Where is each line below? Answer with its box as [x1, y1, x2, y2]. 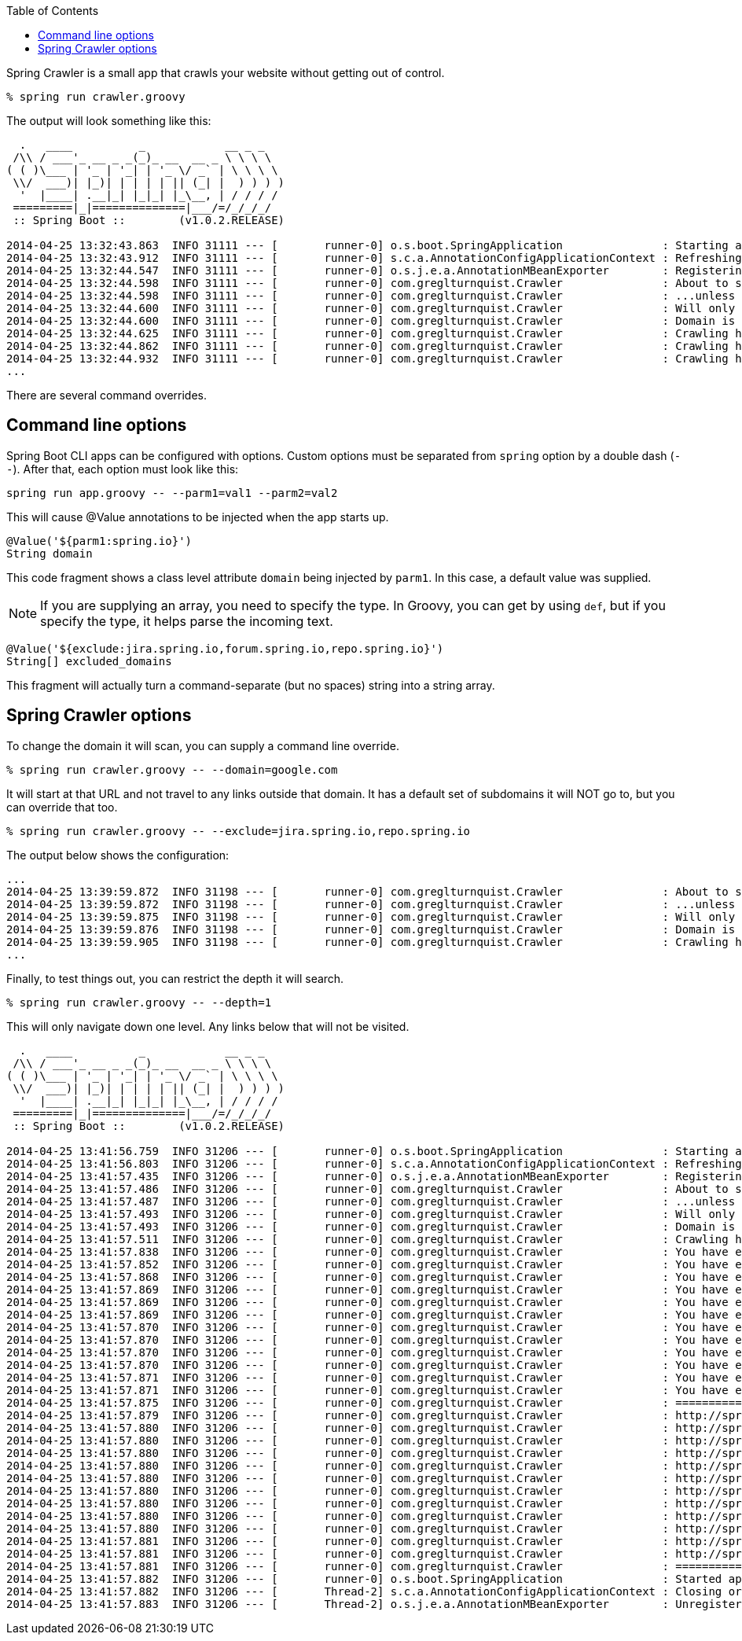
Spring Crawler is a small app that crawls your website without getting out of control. [6, 66, 445, 79]
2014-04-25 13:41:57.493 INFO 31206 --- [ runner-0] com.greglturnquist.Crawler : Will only [6, 1207, 736, 1220]
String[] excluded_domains [6, 654, 172, 668]
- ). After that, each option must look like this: [6, 462, 239, 476]
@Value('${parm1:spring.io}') [6, 534, 193, 547]
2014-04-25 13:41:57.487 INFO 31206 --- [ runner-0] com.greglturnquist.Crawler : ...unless [6, 1194, 736, 1208]
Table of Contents [6, 4, 99, 17]
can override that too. [6, 800, 118, 814]
